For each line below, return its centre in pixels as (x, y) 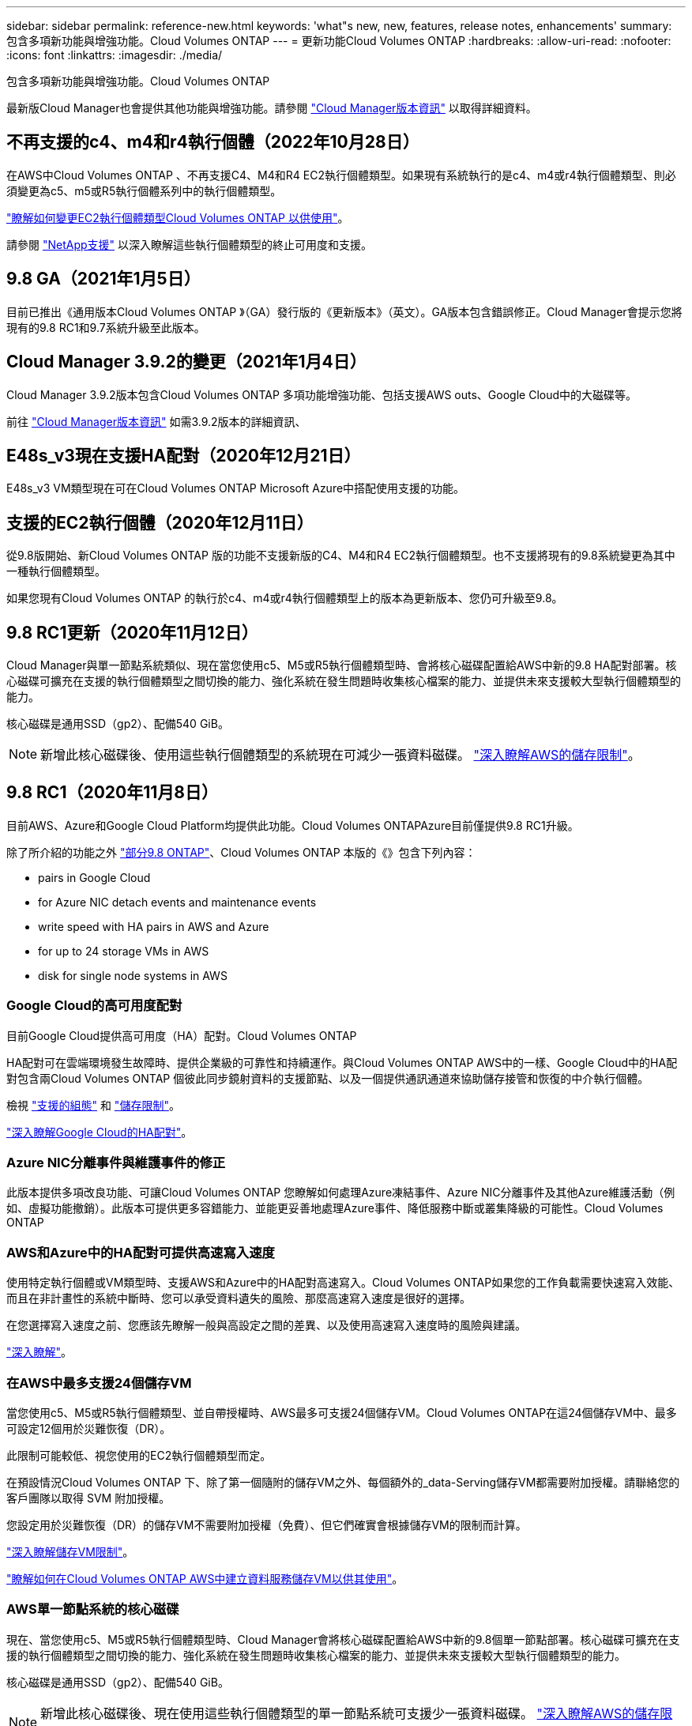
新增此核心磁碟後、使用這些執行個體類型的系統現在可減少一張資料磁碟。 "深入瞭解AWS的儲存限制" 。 (340, 755)
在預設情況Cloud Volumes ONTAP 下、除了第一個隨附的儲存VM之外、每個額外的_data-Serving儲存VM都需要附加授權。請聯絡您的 (343, 1482)
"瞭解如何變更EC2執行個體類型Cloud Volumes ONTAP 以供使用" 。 (178, 217)
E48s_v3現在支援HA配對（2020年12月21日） (184, 455)
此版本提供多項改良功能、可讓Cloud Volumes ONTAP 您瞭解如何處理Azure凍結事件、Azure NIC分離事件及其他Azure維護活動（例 (341, 1193)
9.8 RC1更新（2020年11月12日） (132, 632)
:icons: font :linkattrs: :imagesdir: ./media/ (115, 55)
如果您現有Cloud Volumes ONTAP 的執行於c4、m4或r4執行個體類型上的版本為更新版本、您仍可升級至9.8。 (285, 598)
